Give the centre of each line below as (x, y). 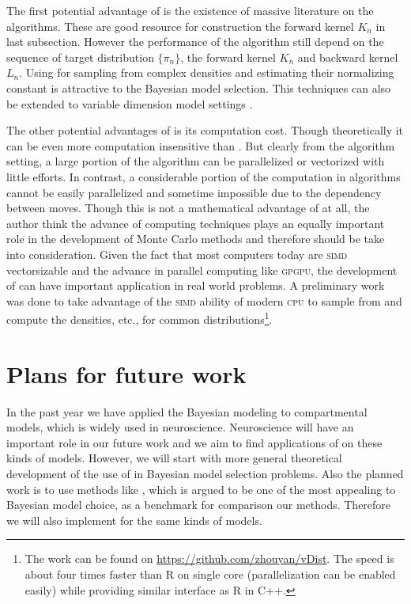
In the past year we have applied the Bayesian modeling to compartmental (187, 411)
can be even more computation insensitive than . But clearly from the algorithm (201, 145)
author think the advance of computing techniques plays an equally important (196, 223)
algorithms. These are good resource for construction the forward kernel (180, 26)
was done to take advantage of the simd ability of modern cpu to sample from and (204, 300)
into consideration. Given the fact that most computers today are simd (177, 254)
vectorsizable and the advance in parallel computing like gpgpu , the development (202, 270)
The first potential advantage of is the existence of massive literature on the (190, 10)
